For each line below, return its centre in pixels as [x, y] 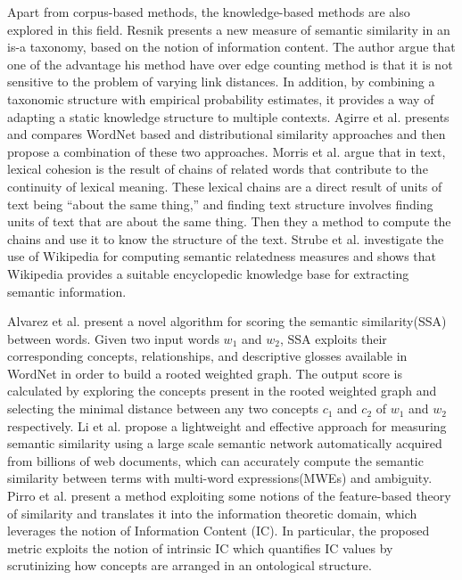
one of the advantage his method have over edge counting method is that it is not [230, 64]
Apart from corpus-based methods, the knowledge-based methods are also [209, 12]
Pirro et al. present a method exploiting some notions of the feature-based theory [229, 496]
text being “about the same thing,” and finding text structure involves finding [220, 204]
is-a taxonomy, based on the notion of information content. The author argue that [231, 47]
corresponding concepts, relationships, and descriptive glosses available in [207, 356]
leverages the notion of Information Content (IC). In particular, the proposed [219, 531]
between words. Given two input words [113, 338]
